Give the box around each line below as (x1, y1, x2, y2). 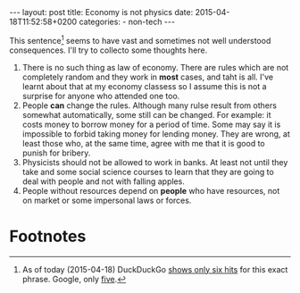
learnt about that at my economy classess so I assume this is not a (21, 80, 267, 91)
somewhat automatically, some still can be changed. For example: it (21, 109, 271, 120)
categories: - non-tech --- (79, 16, 176, 27)
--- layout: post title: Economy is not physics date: (9, 7, 194, 17)
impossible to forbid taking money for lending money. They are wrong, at (21, 128, 290, 139)
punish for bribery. (21, 147, 91, 158)
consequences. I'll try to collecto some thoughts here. (9, 45, 208, 55)
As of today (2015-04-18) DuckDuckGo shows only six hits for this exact (21, 264, 288, 274)
